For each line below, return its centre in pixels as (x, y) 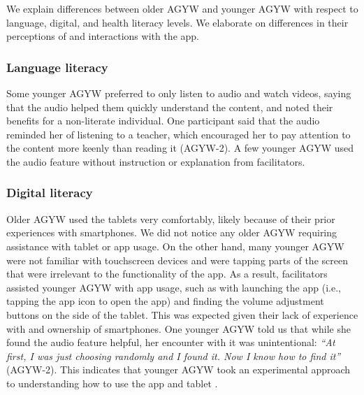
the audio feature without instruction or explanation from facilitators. (156, 161)
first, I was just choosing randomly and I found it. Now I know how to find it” (174, 355)
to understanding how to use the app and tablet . (112, 383)
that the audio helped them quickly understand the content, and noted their (170, 107)
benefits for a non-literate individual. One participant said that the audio (163, 121)
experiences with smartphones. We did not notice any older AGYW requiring (172, 232)
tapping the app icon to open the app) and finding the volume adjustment (165, 301)
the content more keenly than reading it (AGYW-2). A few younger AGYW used (180, 148)
